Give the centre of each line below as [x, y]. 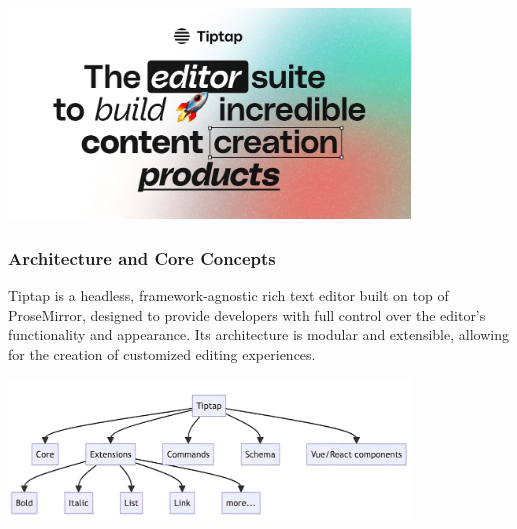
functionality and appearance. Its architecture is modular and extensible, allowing [258, 334]
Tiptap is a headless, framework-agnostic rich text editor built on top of [228, 295]
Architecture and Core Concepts [142, 257]
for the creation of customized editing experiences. [162, 354]
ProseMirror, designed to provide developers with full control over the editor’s [247, 314]
